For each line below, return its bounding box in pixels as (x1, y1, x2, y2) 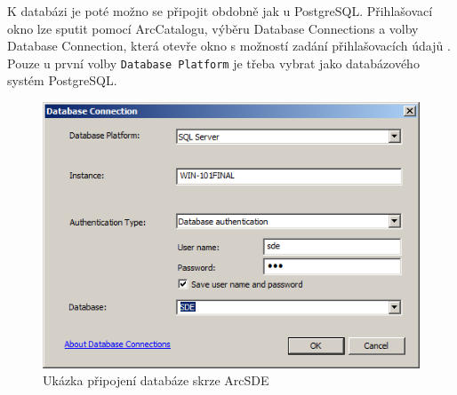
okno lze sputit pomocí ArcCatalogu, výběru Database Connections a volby (7, 19, 419, 37)
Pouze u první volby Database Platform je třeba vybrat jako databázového (7, 53, 420, 72)
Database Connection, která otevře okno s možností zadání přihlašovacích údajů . (7, 36, 451, 55)
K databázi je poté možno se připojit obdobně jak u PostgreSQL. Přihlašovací (7, 2, 433, 20)
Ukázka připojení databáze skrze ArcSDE (43, 371, 269, 390)
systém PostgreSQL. (7, 71, 117, 90)
